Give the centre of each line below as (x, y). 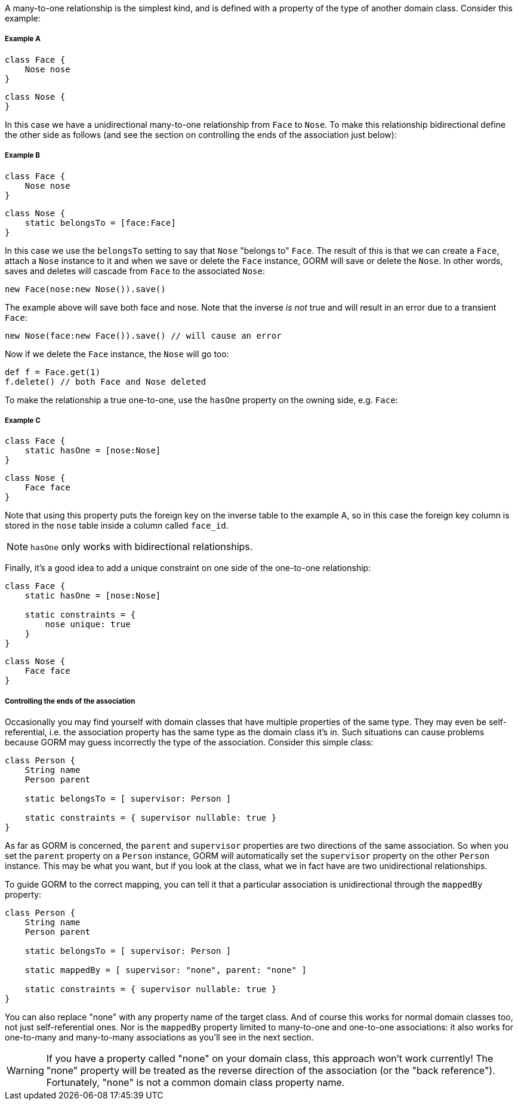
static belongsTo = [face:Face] (100, 222)
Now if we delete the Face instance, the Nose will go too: (117, 354)
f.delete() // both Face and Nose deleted (106, 381)
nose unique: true (88, 624)
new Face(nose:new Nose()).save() (85, 289)
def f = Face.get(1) (53, 372)
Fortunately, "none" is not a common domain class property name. (195, 1083)
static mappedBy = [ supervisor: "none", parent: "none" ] (166, 970)
